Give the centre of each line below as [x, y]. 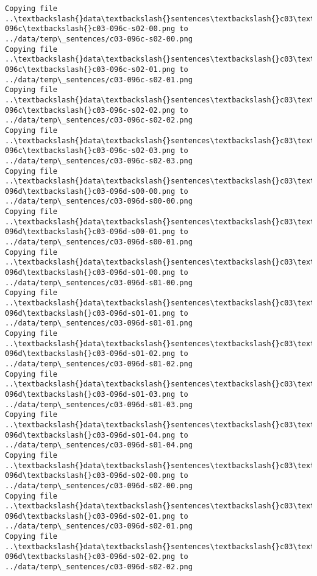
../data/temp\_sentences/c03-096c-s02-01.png [99, 80]
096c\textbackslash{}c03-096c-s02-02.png [90, 110]
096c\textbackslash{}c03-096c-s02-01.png [90, 69]
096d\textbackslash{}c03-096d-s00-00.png [90, 191]
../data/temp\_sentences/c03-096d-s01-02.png [99, 364]
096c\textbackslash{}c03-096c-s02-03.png [90, 151]
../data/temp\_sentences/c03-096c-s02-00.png [99, 39]
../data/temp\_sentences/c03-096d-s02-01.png [99, 526]
